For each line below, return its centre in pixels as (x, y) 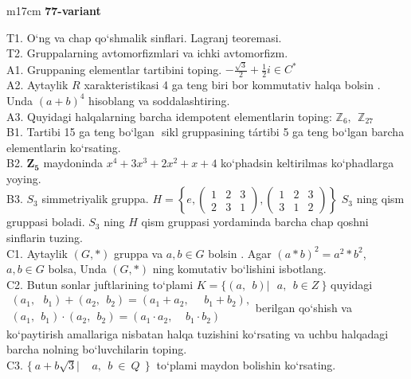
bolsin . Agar (240, 253)
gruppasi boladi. (46, 222)
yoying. (24, 178)
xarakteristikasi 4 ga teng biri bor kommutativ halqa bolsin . (232, 85)
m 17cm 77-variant (54, 10)
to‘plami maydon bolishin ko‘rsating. (246, 364)
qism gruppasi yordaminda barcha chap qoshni (255, 222)
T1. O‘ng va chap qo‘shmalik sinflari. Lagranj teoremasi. (144, 37)
